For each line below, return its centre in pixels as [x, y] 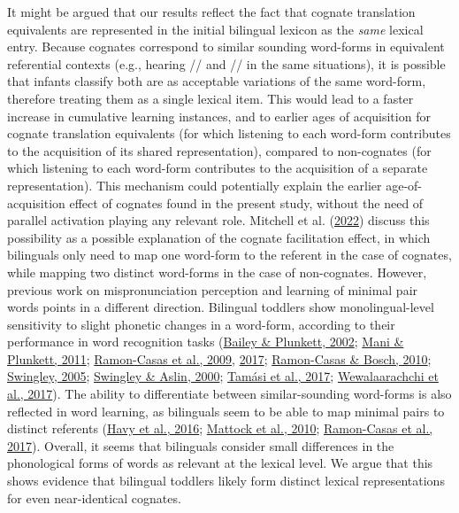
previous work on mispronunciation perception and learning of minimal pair [213, 289]
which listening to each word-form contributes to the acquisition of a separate [218, 168]
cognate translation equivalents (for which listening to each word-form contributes [229, 133]
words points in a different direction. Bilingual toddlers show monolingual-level [221, 307]
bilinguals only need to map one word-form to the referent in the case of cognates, [229, 255]
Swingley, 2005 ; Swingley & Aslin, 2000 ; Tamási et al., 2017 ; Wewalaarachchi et [223, 376]
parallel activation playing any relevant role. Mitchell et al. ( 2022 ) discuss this [218, 220]
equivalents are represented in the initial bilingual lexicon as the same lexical [215, 29]
